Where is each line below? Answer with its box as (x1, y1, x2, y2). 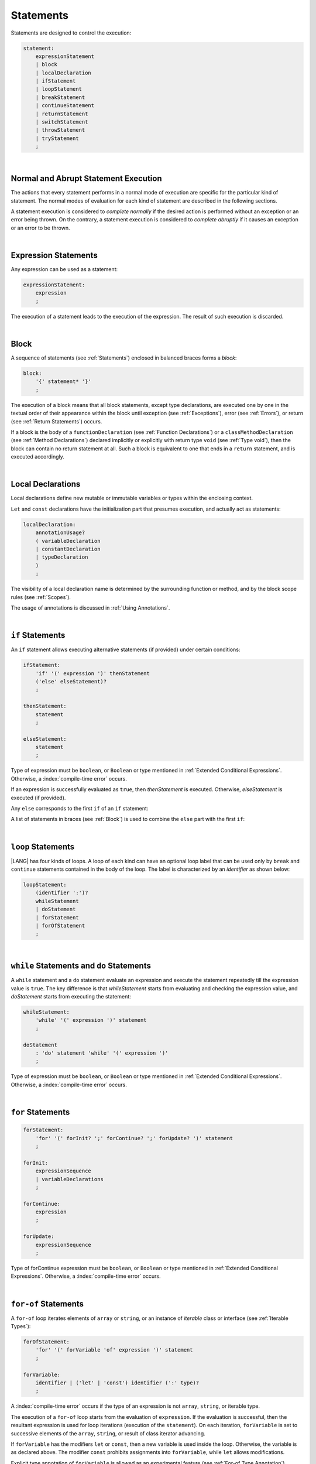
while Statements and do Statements (11, 961, 152, 971)
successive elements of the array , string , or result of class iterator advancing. (11, 1429, 206, 1437)
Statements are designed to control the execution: (11, 29, 132, 36)
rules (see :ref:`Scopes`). (11, 593, 71, 600)
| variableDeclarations (35, 1176, 104, 1182)
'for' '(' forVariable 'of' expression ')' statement (35, 1347, 193, 1353)
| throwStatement (35, 126, 85, 134)
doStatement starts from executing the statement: (11, 993, 131, 1000)
